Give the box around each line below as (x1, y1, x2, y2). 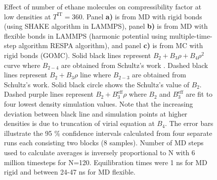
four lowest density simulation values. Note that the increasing (4, 98, 193, 109)
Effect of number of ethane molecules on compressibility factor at (4, 1, 202, 11)
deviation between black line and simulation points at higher (4, 108, 187, 119)
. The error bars (165, 118, 214, 128)
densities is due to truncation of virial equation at (4, 118, 155, 128)
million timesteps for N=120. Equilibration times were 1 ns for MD (4, 157, 208, 167)
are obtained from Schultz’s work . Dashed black (61, 60, 208, 70)
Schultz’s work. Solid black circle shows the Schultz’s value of (4, 79, 189, 89)
